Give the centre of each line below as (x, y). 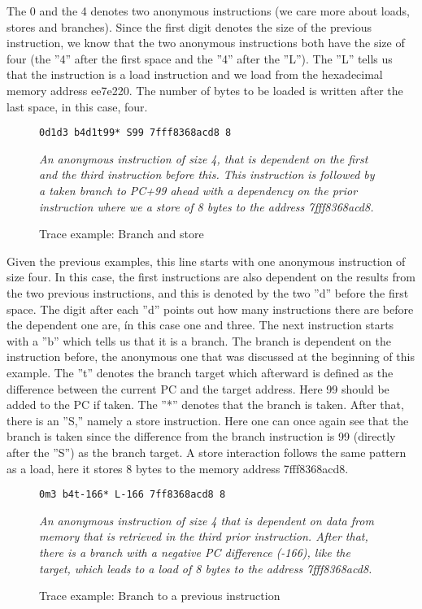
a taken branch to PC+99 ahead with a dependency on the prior (198, 190)
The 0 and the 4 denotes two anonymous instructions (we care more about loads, (208, 11)
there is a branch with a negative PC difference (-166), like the (195, 552)
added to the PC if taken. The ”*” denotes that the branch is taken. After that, (205, 405)
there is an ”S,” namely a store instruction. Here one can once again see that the (208, 420)
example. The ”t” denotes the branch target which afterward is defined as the (200, 372)
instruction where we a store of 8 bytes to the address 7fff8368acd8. (207, 206)
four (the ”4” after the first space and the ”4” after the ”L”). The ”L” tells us (200, 58)
